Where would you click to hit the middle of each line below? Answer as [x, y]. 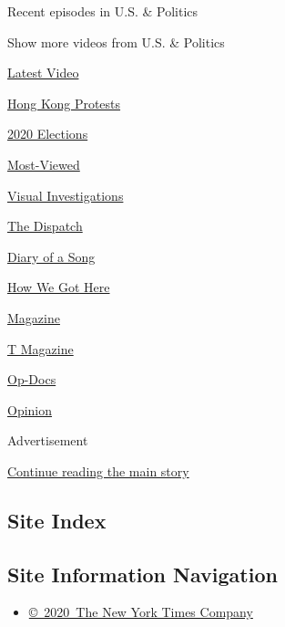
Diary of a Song [51, 256]
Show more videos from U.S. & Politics [116, 42]
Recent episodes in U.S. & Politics [103, 11]
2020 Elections [48, 134]
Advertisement [48, 440]
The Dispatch [45, 226]
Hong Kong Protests [64, 103]
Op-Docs [32, 379]
